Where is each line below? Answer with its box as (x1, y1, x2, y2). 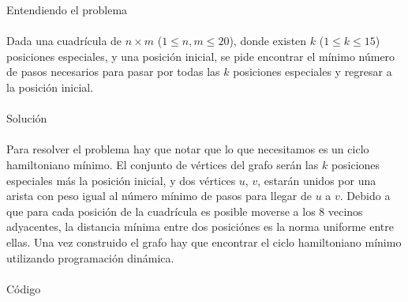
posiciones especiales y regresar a (233, 63, 392, 80)
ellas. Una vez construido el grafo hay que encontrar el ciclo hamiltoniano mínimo (6, 233, 402, 250)
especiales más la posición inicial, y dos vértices (6, 172, 236, 188)
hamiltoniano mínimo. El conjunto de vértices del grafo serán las (6, 156, 319, 172)
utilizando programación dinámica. (6, 249, 174, 266)
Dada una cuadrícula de (6, 32, 122, 49)
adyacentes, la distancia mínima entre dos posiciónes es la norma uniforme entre (6, 218, 394, 235)
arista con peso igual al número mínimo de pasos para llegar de (6, 187, 313, 204)
